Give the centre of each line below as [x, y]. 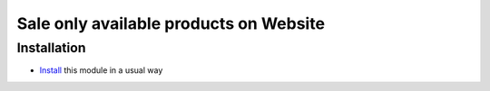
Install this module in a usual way [101, 70]
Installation [51, 48]
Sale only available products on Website [171, 23]
